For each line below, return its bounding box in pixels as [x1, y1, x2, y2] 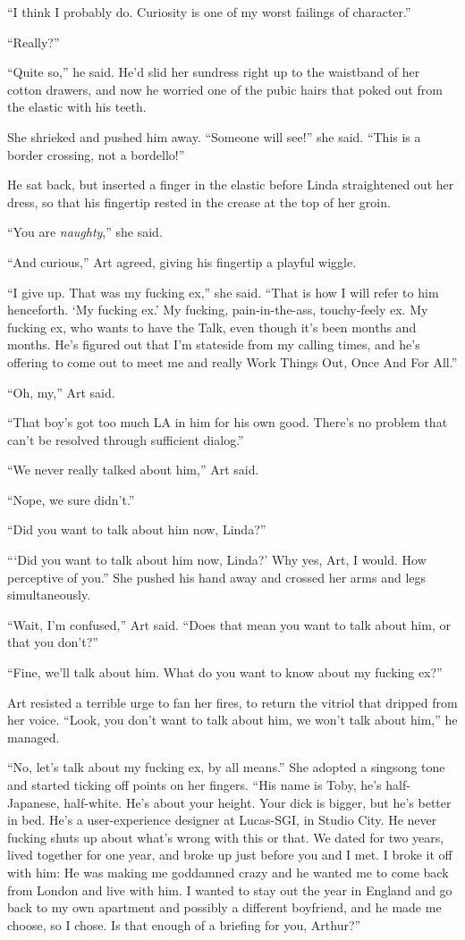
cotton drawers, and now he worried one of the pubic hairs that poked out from [7, 80, 443, 98]
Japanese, [7, 793, 60, 811]
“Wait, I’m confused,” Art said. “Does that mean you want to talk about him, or [7, 615, 451, 634]
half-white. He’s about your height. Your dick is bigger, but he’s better [63, 793, 452, 811]
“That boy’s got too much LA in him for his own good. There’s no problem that [7, 413, 448, 432]
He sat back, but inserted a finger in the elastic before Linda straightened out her [7, 175, 454, 194]
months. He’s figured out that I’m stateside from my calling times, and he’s [7, 335, 420, 354]
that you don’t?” [7, 633, 98, 651]
